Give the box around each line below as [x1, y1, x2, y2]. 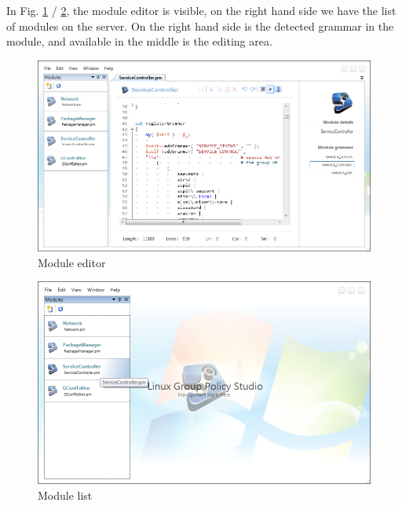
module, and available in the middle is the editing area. [6, 33, 272, 49]
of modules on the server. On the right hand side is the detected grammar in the [6, 17, 394, 34]
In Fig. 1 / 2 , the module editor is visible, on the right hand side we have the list [6, 2, 397, 18]
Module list [38, 486, 93, 503]
